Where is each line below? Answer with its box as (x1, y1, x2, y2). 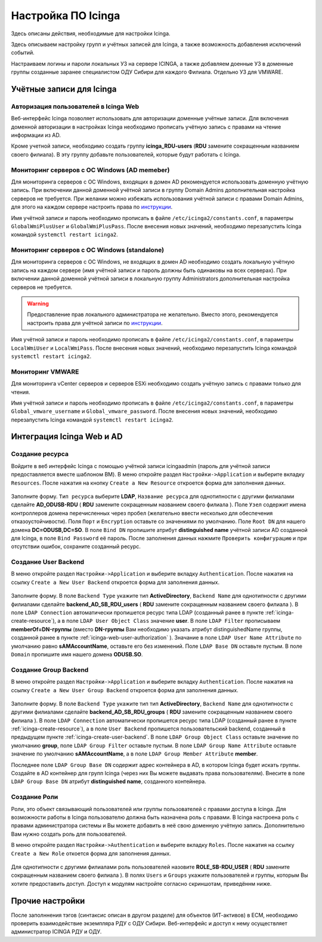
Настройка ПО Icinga (11, 9, 120, 22)
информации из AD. (11, 131, 61, 139)
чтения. (11, 389, 30, 396)
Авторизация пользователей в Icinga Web (11, 102, 140, 111)
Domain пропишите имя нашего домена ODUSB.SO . (11, 651, 143, 657)
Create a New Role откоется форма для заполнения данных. (11, 849, 171, 857)
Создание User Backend (11, 558, 85, 566)
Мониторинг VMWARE (11, 368, 79, 376)
